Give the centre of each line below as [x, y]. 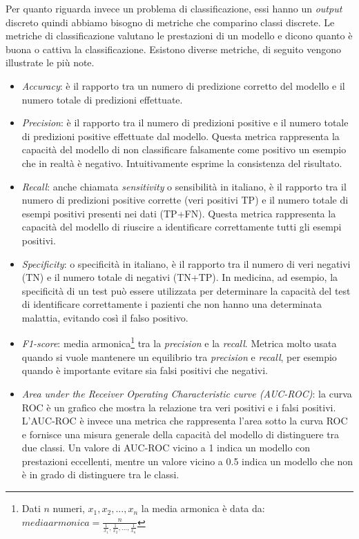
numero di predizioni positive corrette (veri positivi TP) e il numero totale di [185, 200]
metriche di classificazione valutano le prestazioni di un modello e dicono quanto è [179, 36]
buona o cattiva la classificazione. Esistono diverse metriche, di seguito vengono [174, 49]
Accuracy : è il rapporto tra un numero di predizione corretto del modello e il [183, 85]
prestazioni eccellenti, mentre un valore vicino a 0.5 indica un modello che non [187, 461]
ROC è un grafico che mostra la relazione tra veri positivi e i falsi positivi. [179, 407]
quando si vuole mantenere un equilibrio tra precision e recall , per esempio [179, 356]
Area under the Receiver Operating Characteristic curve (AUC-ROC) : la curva [187, 393]
